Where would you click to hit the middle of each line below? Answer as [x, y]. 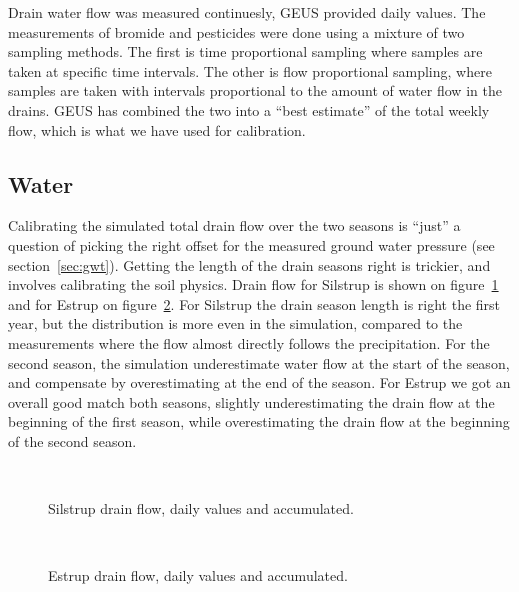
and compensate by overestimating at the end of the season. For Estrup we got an [259, 382]
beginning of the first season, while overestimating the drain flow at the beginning [259, 421]
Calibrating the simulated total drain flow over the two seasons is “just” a [234, 225]
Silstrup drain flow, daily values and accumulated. [201, 508]
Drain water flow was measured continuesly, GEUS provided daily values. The [247, 12]
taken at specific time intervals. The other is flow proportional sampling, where [250, 70]
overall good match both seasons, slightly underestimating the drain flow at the [251, 401]
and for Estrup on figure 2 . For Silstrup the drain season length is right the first [254, 303]
